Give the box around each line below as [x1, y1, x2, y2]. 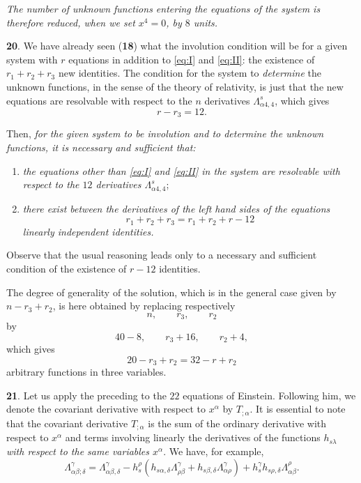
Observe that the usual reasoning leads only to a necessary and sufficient [6, 247, 317, 262]
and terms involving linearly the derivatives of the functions [65, 430, 321, 445]
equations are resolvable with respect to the [6, 93, 192, 107]
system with [6, 52, 58, 66]
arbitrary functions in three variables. [6, 365, 167, 379]
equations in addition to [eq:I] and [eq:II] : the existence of [68, 52, 315, 66]
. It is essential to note [249, 401, 346, 416]
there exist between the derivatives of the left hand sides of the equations [22, 201, 330, 215]
